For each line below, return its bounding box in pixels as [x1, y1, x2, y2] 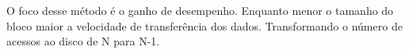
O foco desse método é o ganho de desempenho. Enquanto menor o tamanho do [6, 2, 394, 18]
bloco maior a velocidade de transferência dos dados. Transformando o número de [6, 17, 403, 34]
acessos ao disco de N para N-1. [6, 33, 160, 49]
